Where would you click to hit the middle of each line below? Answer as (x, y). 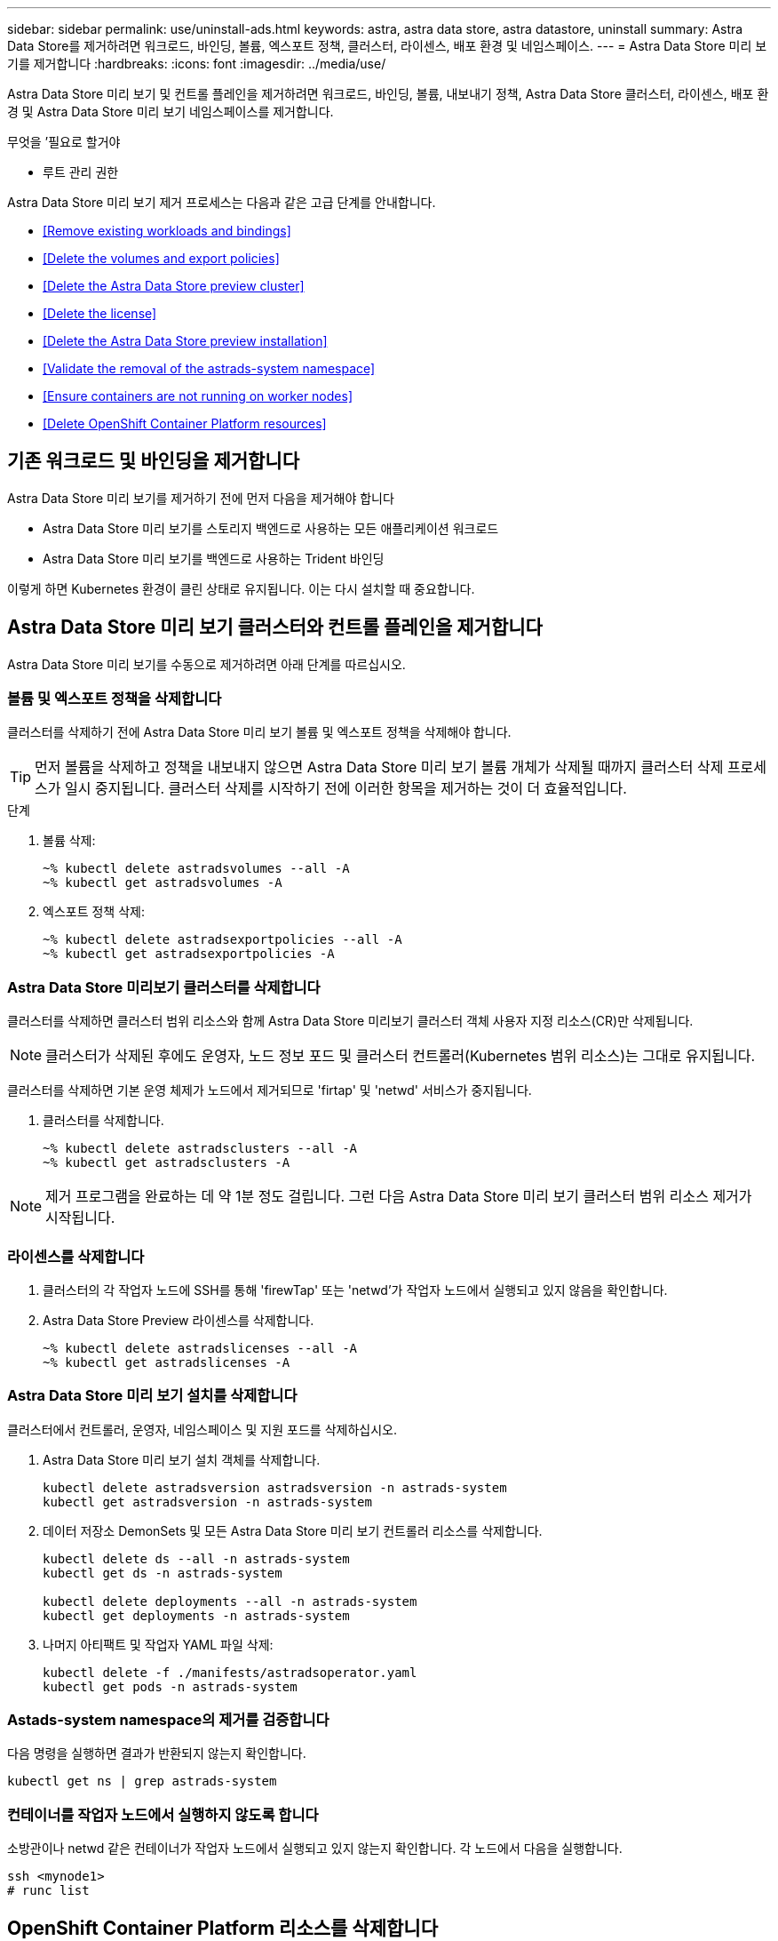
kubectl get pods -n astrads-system (170, 1686)
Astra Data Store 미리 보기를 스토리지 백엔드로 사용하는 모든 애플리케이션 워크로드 (271, 528)
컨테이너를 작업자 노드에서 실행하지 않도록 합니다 (163, 1814)
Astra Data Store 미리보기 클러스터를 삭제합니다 (164, 987)
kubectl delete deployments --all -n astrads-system (230, 1601)
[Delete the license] (100, 313)
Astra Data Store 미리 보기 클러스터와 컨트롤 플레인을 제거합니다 (275, 627)
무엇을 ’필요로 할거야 (64, 142)
